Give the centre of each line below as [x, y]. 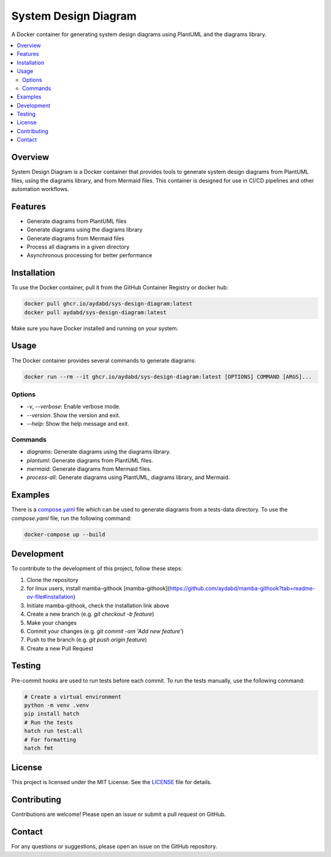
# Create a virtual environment [73, 697]
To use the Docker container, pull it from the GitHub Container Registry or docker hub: [120, 287]
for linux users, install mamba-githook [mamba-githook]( [98, 588]
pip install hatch [52, 714]
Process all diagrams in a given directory [78, 247]
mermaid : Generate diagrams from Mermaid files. [89, 469]
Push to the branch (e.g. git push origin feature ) [87, 640]
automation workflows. [40, 189]
